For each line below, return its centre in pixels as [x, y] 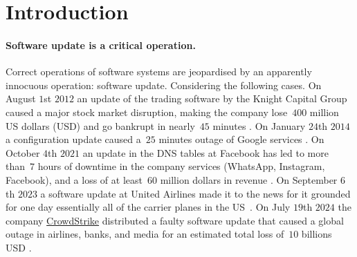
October [23, 152]
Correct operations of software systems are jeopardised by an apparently [159, 72]
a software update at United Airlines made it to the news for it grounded [195, 193]
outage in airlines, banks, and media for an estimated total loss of [145, 234]
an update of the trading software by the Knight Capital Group [212, 98]
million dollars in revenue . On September [249, 179]
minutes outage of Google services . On [241, 139]
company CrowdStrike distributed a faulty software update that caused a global [175, 220]
